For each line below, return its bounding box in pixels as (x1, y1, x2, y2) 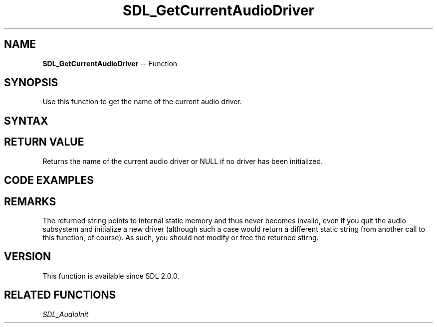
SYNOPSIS (4, 76, 58, 89)
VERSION (4, 250, 51, 263)
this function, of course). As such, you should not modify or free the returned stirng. (42, 233, 319, 242)
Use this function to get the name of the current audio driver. (42, 97, 242, 106)
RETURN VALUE (4, 136, 84, 149)
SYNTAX (4, 114, 48, 127)
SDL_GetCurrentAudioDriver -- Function (42, 59, 178, 68)
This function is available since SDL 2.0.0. (42, 271, 180, 280)
